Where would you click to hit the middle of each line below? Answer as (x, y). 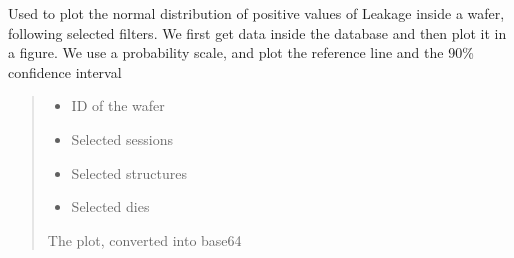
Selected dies (110, 206)
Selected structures (129, 172)
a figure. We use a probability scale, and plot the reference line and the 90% (241, 52)
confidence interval (65, 71)
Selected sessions (122, 138)
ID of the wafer (118, 105)
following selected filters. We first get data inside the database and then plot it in (257, 32)
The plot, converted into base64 (144, 239)
